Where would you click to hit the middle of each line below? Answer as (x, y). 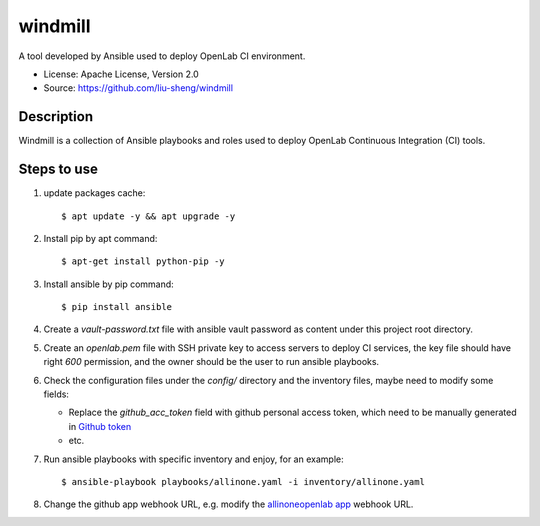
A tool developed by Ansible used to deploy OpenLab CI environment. (162, 56)
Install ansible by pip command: (108, 284)
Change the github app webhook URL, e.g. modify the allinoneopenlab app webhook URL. (228, 504)
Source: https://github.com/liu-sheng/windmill (138, 88)
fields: (56, 394)
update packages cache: (94, 193)
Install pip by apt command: (100, 238)
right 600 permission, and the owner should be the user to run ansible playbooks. (211, 362)
